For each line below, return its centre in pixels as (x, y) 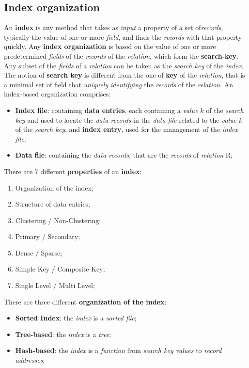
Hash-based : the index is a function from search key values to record (118, 350)
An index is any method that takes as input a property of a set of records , (114, 27)
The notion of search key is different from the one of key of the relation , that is (124, 75)
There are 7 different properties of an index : (73, 171)
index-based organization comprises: (57, 94)
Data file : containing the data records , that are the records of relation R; (124, 155)
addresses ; (30, 360)
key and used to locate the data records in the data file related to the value (126, 120)
